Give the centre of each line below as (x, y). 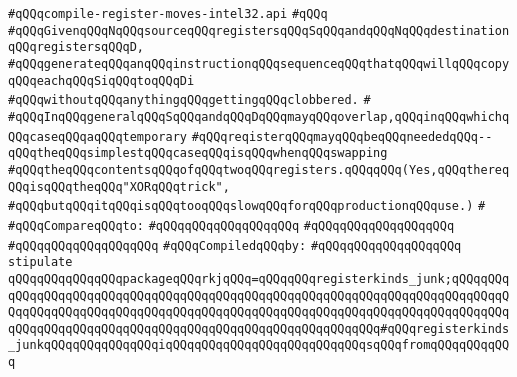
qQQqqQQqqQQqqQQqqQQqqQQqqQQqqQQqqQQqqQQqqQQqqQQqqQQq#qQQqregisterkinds (259, 328)
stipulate (40, 262)
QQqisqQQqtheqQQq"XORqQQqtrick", (119, 186)
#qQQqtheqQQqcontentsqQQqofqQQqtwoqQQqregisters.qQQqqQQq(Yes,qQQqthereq (259, 169)
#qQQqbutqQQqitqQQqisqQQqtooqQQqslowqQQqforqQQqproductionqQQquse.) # (247, 206)
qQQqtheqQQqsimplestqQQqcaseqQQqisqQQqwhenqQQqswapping (198, 153)
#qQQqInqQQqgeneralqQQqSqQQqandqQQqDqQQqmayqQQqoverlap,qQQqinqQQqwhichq (259, 116)
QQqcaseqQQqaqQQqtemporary (97, 136)
